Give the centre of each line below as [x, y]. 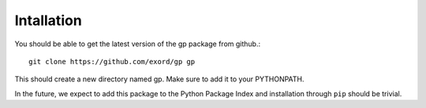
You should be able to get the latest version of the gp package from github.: [137, 44]
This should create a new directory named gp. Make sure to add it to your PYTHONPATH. [159, 79]
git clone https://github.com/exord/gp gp [112, 61]
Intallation [48, 20]
